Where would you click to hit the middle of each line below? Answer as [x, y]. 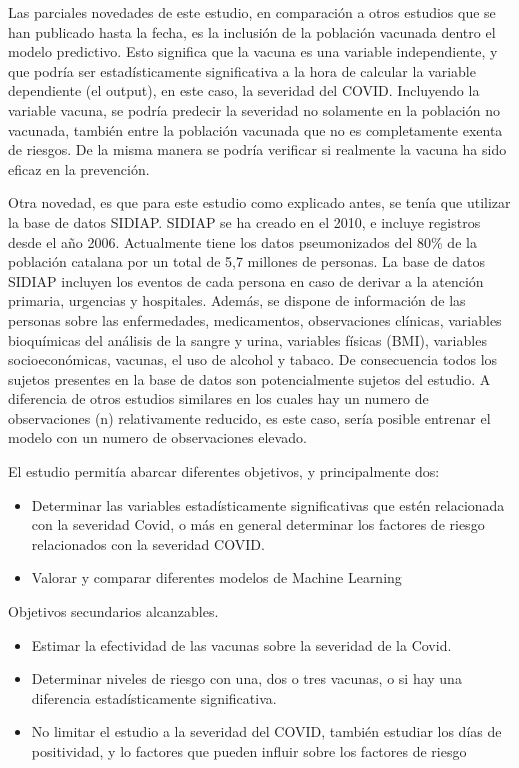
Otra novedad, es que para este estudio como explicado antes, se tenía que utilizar [259, 202]
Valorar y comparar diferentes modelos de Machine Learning [216, 577]
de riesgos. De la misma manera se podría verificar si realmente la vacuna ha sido [257, 149]
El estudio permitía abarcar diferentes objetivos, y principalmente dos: [224, 471]
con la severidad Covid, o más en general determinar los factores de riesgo [258, 524]
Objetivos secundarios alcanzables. [113, 611]
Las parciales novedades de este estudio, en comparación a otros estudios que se [252, 12]
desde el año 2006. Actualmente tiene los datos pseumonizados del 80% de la [242, 241]
